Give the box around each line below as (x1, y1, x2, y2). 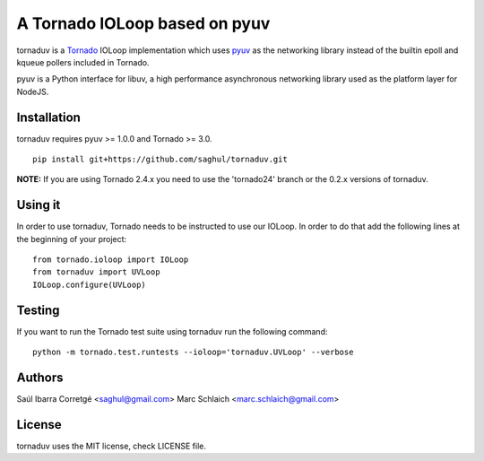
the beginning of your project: (16, 233, 127, 244)
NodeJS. (16, 86, 49, 97)
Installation (16, 109, 81, 125)
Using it (16, 197, 61, 213)
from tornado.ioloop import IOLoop (32, 255, 189, 265)
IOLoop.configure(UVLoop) (32, 279, 147, 290)
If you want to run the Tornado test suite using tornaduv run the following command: (16, 326, 328, 336)
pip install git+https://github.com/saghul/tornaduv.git (32, 154, 289, 165)
